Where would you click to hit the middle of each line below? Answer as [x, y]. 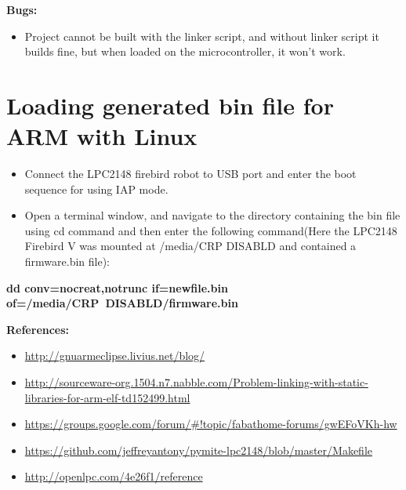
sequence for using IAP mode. [96, 189]
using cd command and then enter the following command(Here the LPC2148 [211, 230]
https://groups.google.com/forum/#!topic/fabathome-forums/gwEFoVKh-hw [211, 424]
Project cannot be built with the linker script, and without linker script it [202, 36]
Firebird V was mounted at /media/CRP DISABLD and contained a [190, 246]
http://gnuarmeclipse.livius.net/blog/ [115, 356]
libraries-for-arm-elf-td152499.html [107, 397]
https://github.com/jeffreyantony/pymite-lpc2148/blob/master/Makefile [199, 450]
